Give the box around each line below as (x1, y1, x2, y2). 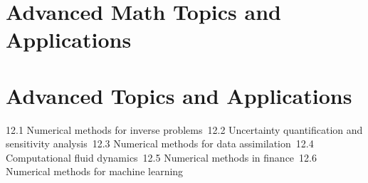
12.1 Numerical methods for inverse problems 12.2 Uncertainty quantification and (6, 122, 363, 137)
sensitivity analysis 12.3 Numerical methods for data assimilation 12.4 (6, 136, 314, 151)
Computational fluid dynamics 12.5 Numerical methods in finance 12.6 (6, 150, 317, 164)
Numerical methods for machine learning (6, 164, 184, 179)
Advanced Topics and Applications (6, 80, 352, 110)
